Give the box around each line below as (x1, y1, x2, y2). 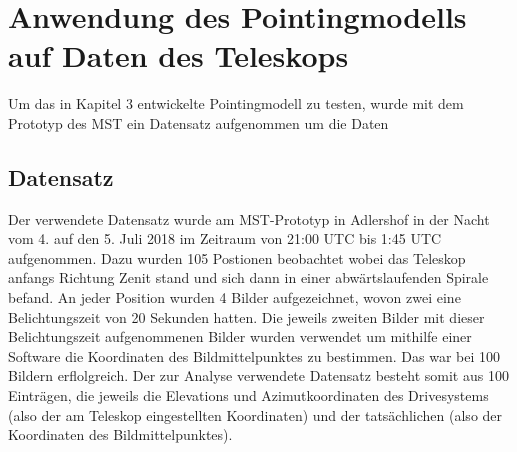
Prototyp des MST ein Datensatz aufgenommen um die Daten (8, 112, 389, 133)
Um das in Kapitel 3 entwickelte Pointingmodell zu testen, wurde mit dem (8, 93, 464, 114)
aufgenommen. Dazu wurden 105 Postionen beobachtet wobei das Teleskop (8, 247, 466, 268)
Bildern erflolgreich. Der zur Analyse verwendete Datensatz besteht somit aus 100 (8, 365, 509, 386)
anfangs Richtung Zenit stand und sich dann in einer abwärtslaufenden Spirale (8, 267, 489, 288)
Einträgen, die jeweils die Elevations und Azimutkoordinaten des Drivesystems (8, 385, 489, 406)
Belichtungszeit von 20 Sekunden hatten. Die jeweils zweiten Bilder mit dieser (8, 306, 485, 327)
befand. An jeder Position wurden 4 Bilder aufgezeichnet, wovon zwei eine (8, 287, 461, 308)
